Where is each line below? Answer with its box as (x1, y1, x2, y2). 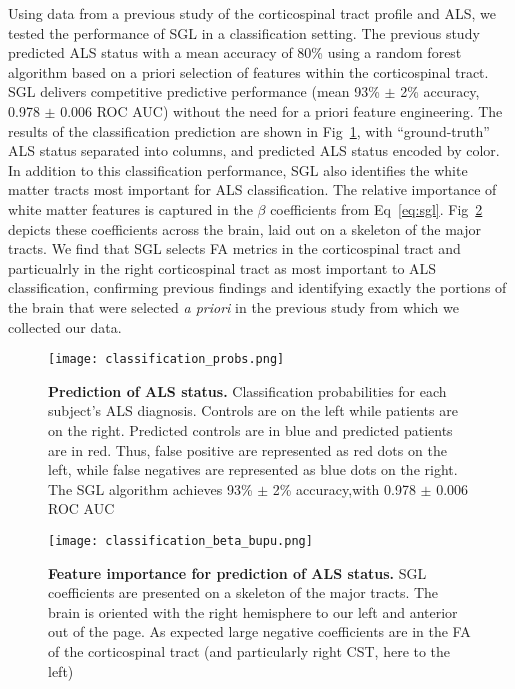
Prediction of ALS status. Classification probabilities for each (48, 380, 447, 401)
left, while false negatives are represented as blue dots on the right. (48, 459, 458, 480)
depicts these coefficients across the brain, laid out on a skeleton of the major (8, 218, 482, 239)
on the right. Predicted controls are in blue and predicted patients (48, 419, 453, 440)
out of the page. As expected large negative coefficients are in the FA (48, 621, 471, 642)
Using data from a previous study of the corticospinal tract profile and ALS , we (8, 3, 497, 23)
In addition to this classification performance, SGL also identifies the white (8, 159, 468, 180)
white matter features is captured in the (8, 198, 253, 219)
